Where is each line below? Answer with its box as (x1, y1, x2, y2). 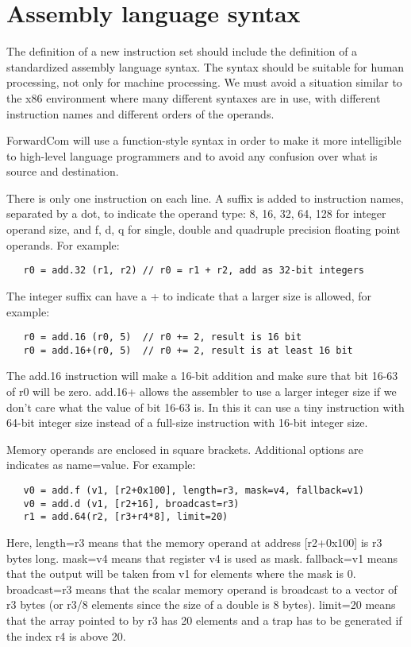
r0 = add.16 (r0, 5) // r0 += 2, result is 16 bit (23, 331, 302, 343)
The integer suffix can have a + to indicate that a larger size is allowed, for (6, 287, 371, 304)
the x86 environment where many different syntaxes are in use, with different (6, 89, 381, 106)
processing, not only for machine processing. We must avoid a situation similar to (6, 74, 402, 91)
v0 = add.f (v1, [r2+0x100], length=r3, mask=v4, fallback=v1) (23, 484, 365, 496)
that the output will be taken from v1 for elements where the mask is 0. (6, 565, 356, 582)
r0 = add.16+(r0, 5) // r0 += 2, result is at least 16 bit (23, 344, 353, 356)
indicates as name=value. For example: (6, 456, 196, 473)
